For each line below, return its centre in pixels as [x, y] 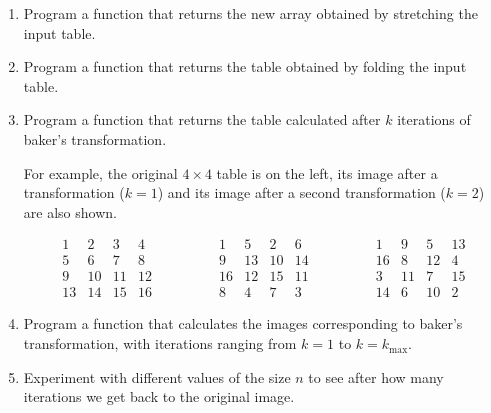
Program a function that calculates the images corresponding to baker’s [243, 323]
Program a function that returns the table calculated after [202, 119]
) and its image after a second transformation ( [301, 192]
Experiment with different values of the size [157, 376]
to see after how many [376, 376]
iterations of [434, 119]
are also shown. [70, 211]
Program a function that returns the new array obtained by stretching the [250, 13]
